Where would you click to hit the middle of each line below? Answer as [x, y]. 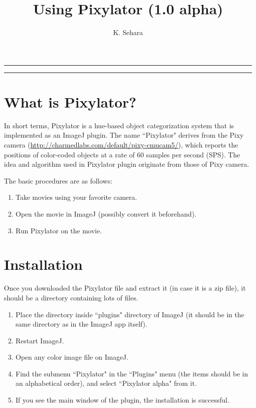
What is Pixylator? [70, 101]
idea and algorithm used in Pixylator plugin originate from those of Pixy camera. [127, 164]
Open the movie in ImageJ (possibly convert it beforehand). [106, 214]
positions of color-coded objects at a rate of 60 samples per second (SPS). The [122, 154]
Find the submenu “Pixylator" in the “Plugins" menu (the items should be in [132, 373]
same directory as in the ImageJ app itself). [81, 324]
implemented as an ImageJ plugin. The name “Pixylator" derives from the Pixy [124, 135]
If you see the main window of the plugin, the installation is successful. [122, 400]
